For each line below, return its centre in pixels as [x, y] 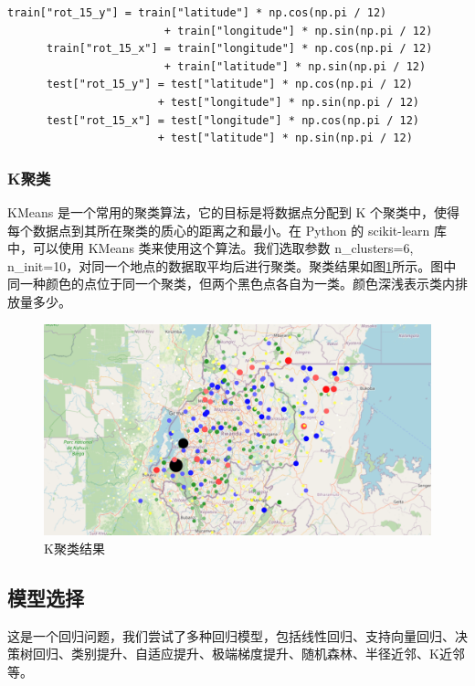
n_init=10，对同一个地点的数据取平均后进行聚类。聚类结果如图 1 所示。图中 [232, 265]
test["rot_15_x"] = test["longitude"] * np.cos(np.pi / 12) [233, 120]
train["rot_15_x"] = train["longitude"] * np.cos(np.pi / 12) [239, 49]
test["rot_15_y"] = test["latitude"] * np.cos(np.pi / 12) [229, 84]
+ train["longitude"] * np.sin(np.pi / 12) [298, 31]
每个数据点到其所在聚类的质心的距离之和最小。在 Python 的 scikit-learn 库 [227, 230]
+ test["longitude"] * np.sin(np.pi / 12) [289, 102]
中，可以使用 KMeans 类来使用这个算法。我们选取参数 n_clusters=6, [211, 248]
